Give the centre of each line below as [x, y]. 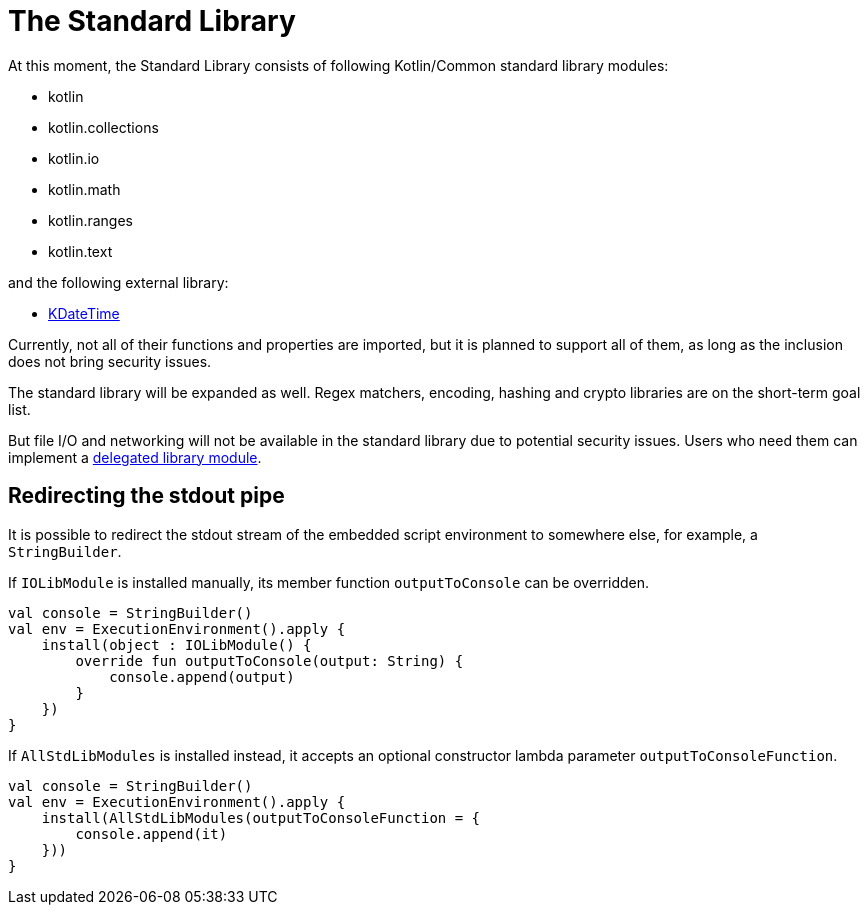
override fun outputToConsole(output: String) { [269, 660]
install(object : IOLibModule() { [176, 644]
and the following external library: [118, 282]
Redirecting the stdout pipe [146, 496]
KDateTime [84, 313]
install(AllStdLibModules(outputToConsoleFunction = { [261, 817]
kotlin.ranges [90, 220]
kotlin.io [74, 158]
